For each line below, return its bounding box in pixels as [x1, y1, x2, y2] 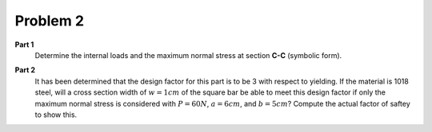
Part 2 [14, 65, 36, 75]
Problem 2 [14, 12, 84, 29]
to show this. [34, 110, 78, 119]
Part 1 [14, 40, 34, 49]
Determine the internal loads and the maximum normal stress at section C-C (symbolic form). [34, 50, 342, 60]
